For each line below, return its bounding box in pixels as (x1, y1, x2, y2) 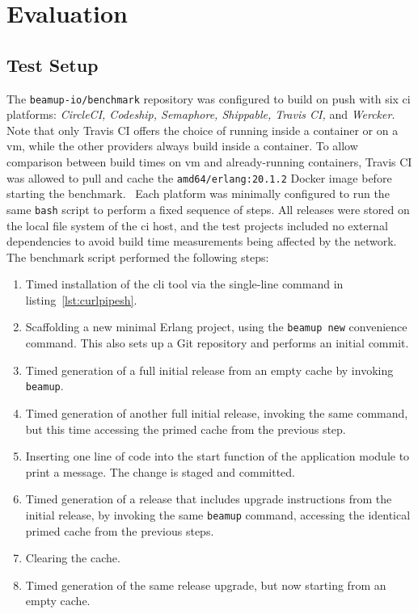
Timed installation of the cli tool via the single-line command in (25, 275, 344, 292)
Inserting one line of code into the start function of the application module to (25, 448, 410, 465)
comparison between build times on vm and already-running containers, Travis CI (6, 153, 412, 170)
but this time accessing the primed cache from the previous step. (25, 420, 346, 437)
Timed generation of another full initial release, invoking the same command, (25, 404, 408, 421)
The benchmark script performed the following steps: (6, 248, 269, 265)
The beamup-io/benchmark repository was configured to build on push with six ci (6, 90, 411, 107)
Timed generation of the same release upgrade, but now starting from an (25, 576, 386, 593)
